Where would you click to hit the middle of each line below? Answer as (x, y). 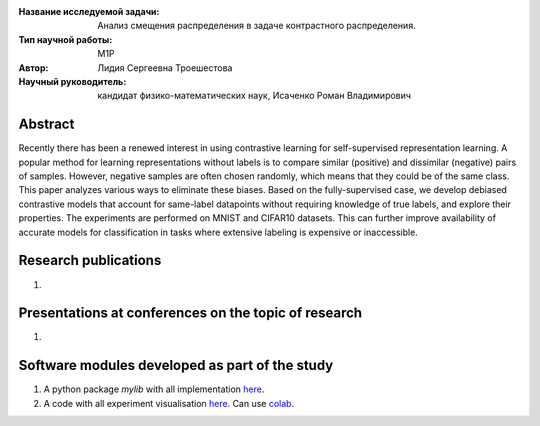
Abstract (46, 124)
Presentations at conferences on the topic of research (190, 313)
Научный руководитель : (72, 81)
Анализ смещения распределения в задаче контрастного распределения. (256, 26)
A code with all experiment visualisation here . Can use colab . (169, 403)
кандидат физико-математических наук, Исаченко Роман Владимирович (254, 96)
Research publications (90, 260)
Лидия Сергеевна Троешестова (165, 67)
